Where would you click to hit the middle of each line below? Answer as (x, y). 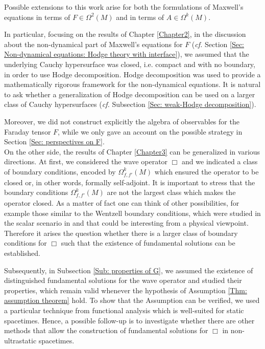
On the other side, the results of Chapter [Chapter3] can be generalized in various (132, 151)
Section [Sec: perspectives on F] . (54, 141)
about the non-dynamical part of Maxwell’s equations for (93, 44)
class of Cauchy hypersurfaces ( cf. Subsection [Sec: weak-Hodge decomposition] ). (130, 104)
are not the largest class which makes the (171, 192)
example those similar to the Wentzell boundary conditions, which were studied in (132, 213)
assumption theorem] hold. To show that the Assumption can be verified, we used (132, 300)
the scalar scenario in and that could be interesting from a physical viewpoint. (126, 223)
